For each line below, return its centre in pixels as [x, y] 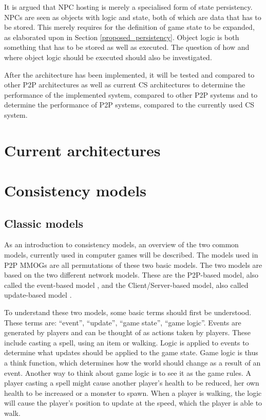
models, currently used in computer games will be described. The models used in [131, 255]
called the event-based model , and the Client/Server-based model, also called [126, 285]
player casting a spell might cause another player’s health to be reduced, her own [132, 383]
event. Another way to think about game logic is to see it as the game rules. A [128, 372]
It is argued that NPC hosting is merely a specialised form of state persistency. [128, 7]
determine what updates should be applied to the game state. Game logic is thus [131, 352]
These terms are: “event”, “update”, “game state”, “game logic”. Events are [123, 322]
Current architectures [82, 150]
